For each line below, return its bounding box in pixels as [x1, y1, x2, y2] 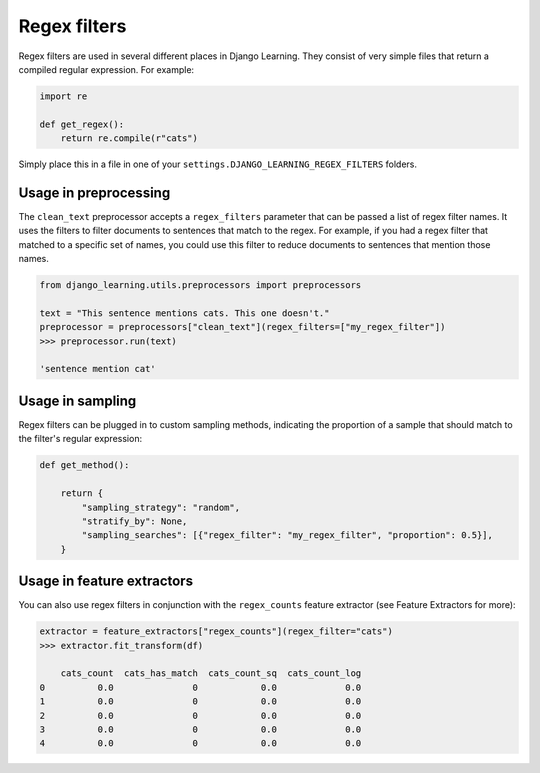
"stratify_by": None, [81, 515, 188, 527]
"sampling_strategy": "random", [81, 501, 240, 513]
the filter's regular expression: [18, 433, 143, 445]
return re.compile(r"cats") [60, 133, 199, 144]
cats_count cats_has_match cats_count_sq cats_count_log [60, 668, 362, 679]
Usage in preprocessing [18, 184, 171, 201]
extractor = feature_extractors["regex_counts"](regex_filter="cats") [39, 626, 394, 637]
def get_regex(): [39, 118, 125, 130]
